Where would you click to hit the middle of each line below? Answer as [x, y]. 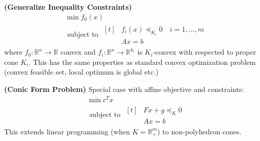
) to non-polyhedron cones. [199, 131]
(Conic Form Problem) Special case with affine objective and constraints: [124, 89]
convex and [78, 52]
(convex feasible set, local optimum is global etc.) [81, 72]
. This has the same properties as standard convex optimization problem [142, 62]
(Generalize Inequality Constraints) [68, 7]
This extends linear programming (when [67, 131]
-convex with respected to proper [204, 52]
